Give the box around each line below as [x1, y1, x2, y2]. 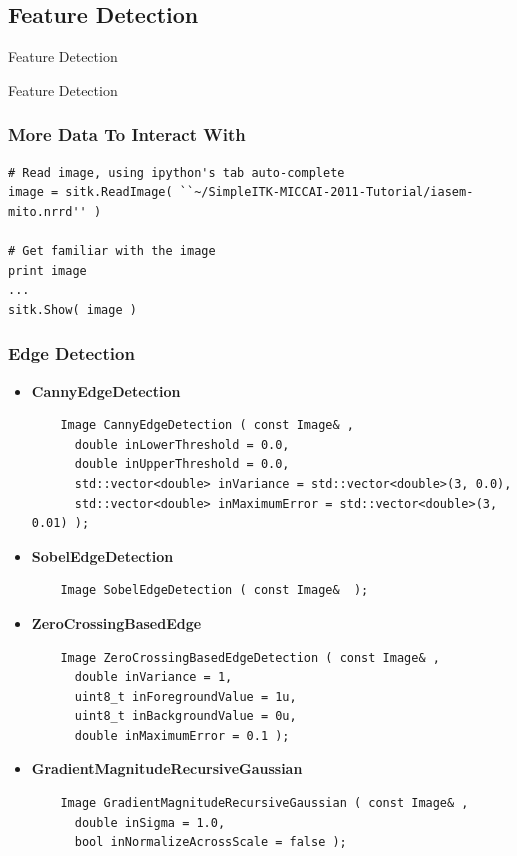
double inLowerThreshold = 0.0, [74, 437, 290, 452]
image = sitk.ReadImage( [8, 185, 173, 200]
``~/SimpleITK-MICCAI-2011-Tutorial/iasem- [179, 185, 474, 200]
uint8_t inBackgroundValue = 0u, [74, 709, 297, 724]
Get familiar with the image [22, 243, 216, 258]
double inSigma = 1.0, [74, 815, 226, 830]
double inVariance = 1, [74, 670, 233, 685]
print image [8, 263, 87, 278]
